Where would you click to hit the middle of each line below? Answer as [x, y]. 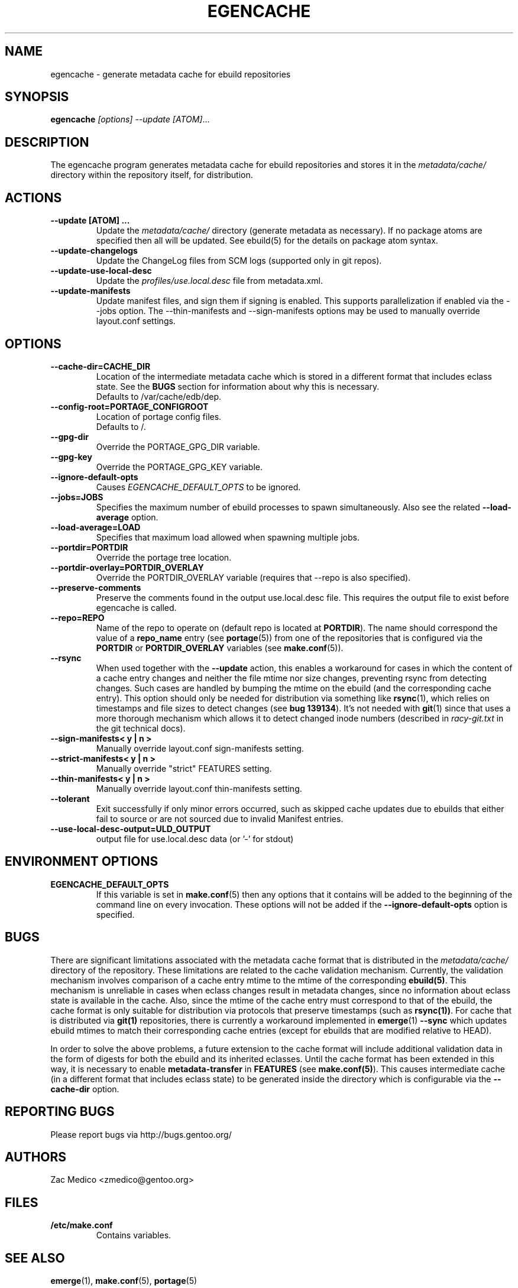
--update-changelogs [94, 251]
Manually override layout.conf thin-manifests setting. [199, 788]
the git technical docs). [141, 728]
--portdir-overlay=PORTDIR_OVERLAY [127, 567]
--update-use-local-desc [101, 271]
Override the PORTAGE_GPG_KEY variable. [179, 467]
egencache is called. [136, 607]
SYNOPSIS [37, 97]
